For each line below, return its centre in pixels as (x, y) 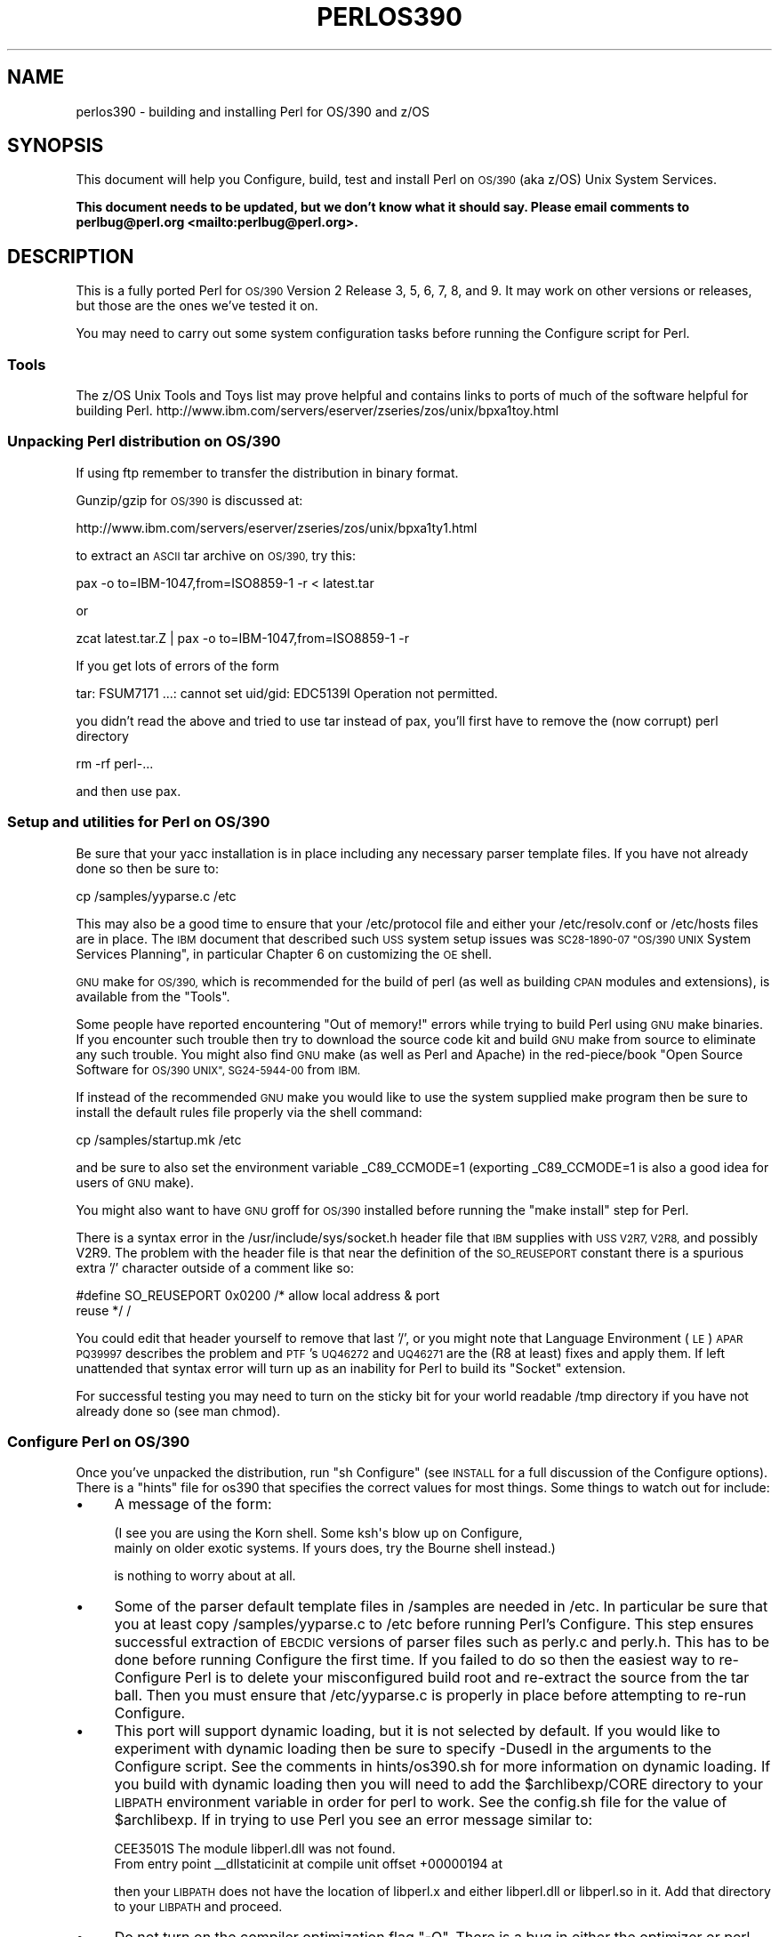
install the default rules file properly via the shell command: (249, 1112)
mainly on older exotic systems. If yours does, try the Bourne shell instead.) (335, 1548)
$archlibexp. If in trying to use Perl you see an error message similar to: (353, 1820)
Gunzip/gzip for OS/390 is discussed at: (189, 500)
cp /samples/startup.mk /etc (159, 1139)
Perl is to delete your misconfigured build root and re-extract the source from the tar (467, 1678)
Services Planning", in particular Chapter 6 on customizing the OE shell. (284, 953)
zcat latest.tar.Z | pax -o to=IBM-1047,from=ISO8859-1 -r (243, 638)
